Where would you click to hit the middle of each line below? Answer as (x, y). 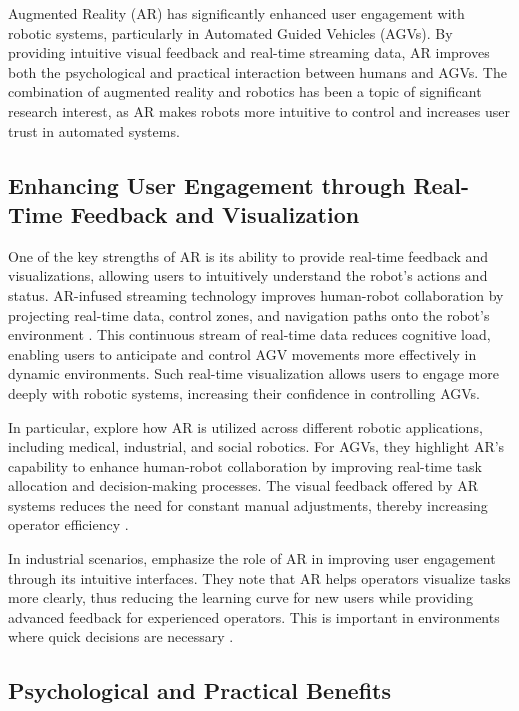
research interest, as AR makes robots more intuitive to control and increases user (259, 110)
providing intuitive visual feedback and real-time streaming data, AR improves (249, 52)
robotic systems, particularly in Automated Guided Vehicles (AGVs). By (230, 32)
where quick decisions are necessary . (121, 636)
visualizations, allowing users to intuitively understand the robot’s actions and (248, 275)
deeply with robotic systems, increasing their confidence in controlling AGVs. (244, 392)
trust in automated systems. (94, 130)
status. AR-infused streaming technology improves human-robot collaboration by (256, 294)
